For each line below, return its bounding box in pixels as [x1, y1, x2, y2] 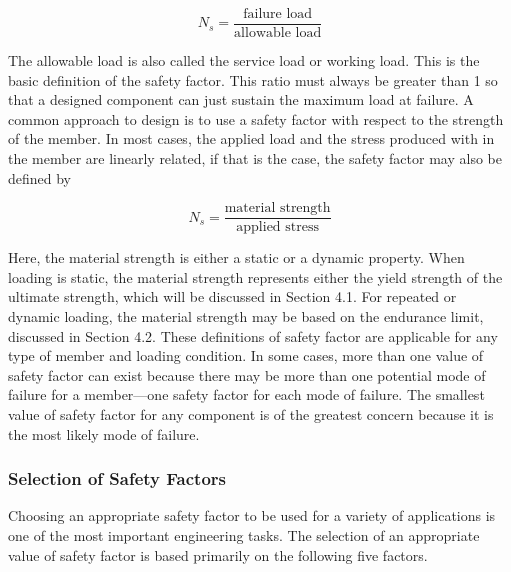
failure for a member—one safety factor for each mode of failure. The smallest [8, 384, 485, 405]
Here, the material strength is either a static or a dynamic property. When [8, 247, 465, 268]
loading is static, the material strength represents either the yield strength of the [8, 266, 503, 287]
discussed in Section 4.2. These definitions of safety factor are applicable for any [8, 325, 498, 346]
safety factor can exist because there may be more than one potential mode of [8, 364, 486, 385]
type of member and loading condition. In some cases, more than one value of [8, 345, 484, 366]
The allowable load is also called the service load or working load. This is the [8, 50, 480, 71]
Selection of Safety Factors [8, 466, 226, 491]
